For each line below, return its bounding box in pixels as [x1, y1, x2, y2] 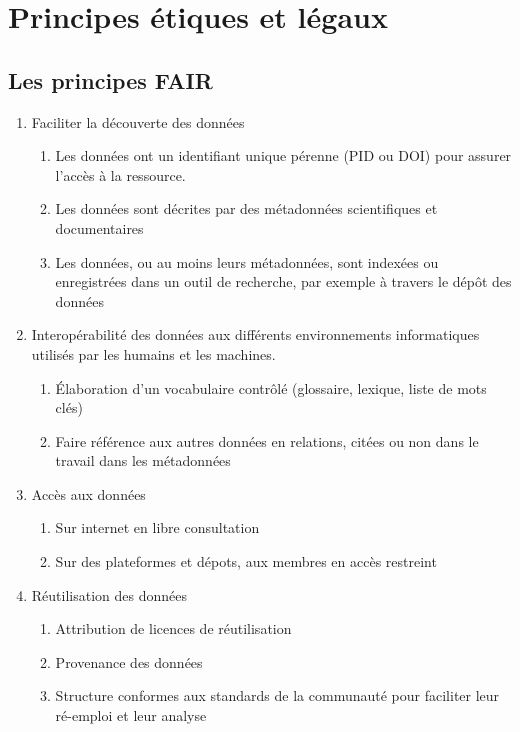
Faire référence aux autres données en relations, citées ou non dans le [55, 430, 479, 451]
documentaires [55, 217, 144, 238]
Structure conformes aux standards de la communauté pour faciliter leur [55, 685, 500, 706]
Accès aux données [31, 483, 146, 504]
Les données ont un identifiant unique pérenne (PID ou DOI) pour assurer [55, 145, 512, 166]
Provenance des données [55, 651, 203, 672]
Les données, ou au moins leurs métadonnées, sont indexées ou [55, 251, 439, 272]
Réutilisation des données [31, 584, 188, 605]
